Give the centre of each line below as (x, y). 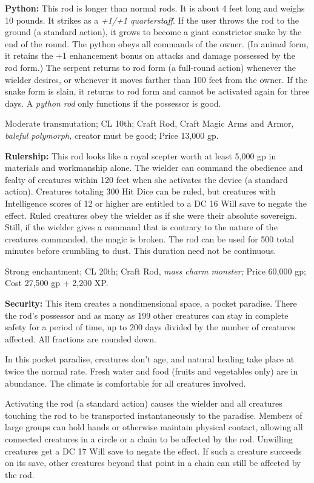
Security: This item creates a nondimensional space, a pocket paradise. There (151, 303)
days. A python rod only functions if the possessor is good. (113, 103)
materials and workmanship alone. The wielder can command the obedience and (154, 168)
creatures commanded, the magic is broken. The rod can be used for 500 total (149, 238)
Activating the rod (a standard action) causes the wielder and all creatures (144, 403)
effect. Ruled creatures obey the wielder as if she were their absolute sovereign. (151, 215)
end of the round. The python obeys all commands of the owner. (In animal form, (157, 43)
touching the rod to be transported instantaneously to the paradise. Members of (154, 415)
